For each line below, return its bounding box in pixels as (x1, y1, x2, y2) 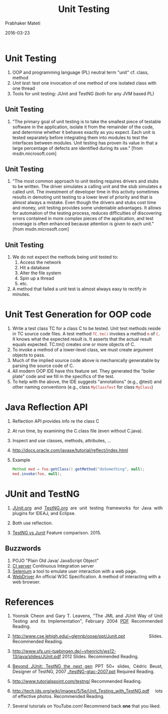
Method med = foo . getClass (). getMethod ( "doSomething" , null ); (12, 467, 145, 472)
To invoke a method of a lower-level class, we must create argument (12, 347, 153, 353)
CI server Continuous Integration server (12, 563, 94, 569)
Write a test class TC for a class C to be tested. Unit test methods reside (12, 325, 161, 331)
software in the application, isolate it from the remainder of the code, (12, 124, 154, 130)
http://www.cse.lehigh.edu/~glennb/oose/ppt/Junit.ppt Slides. (12, 633, 163, 639)
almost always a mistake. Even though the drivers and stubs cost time (12, 200, 156, 206)
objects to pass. (12, 352, 45, 358)
